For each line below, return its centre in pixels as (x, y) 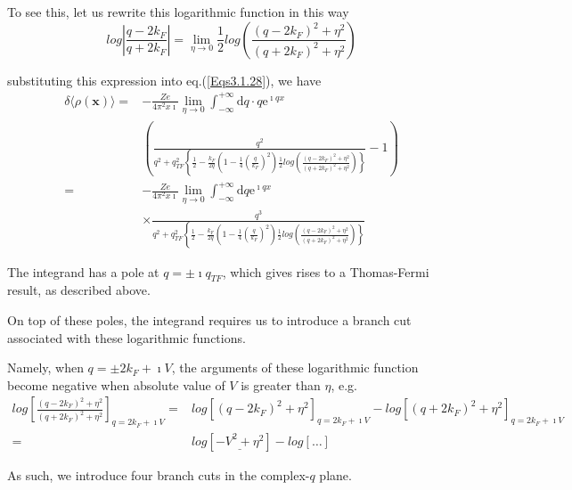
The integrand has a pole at (83, 271)
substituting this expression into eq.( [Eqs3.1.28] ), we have (164, 80)
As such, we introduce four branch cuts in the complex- (159, 474)
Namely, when (45, 367)
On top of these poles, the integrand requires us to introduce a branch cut (209, 320)
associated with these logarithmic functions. (127, 337)
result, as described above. (79, 290)
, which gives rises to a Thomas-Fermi (326, 271)
